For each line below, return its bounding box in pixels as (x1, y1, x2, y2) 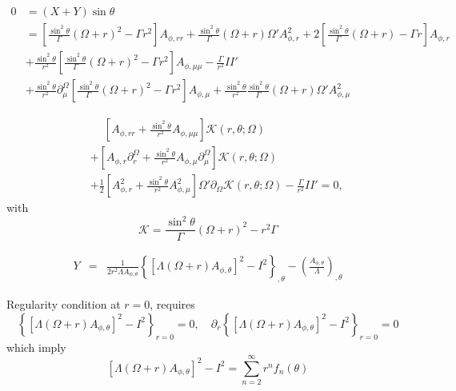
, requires (150, 296, 195, 313)
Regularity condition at (6, 296, 121, 313)
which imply (6, 338, 66, 355)
